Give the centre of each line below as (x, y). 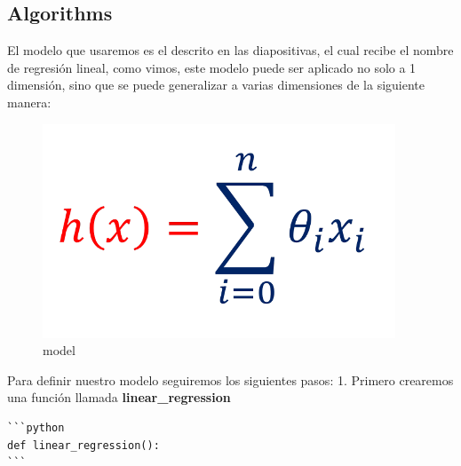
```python (36, 427)
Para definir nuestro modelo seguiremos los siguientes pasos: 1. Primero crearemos (230, 379)
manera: (29, 102)
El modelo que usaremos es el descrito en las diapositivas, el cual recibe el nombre (230, 50)
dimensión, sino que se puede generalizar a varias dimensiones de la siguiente (216, 85)
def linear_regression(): (83, 445)
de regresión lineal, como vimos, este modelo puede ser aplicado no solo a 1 (212, 67)
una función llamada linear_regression (119, 397)
